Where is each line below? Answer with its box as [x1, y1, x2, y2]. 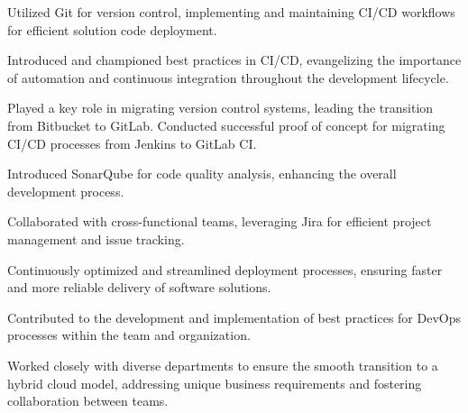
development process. [7, 181, 124, 200]
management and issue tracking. [7, 229, 185, 248]
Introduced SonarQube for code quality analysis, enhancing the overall [7, 164, 397, 183]
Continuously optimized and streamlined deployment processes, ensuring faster [7, 260, 443, 279]
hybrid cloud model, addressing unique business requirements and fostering [7, 373, 422, 392]
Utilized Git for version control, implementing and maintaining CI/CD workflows [7, 3, 455, 21]
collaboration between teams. [7, 391, 169, 410]
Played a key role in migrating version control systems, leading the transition [7, 98, 434, 117]
